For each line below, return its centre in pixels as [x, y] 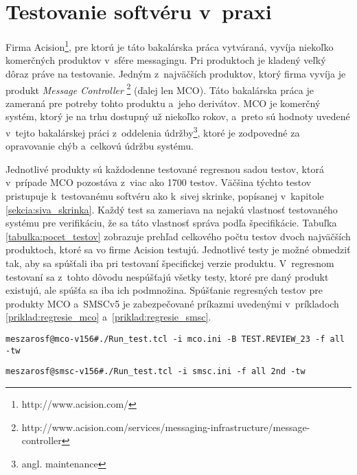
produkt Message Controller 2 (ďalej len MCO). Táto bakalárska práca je [160, 89]
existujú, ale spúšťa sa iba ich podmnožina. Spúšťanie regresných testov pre [164, 290]
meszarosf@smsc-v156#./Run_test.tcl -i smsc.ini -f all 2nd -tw [156, 372]
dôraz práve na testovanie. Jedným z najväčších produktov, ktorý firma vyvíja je [176, 73]
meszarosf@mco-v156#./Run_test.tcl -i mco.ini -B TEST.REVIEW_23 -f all [175, 339]
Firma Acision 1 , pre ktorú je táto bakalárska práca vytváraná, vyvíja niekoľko [170, 46]
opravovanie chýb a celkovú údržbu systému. [100, 146]
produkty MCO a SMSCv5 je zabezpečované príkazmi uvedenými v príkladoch [172, 303]
